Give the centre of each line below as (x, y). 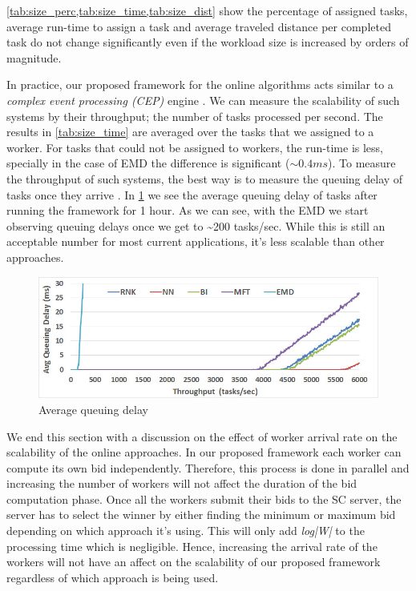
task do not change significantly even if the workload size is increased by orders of (208, 42)
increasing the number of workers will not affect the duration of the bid (182, 483)
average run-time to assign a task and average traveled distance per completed (199, 26)
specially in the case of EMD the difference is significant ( (148, 163)
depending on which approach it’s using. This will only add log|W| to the (186, 531)
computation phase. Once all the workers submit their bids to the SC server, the (204, 499)
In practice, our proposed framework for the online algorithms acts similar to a (200, 84)
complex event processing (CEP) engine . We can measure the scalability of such (203, 100)
